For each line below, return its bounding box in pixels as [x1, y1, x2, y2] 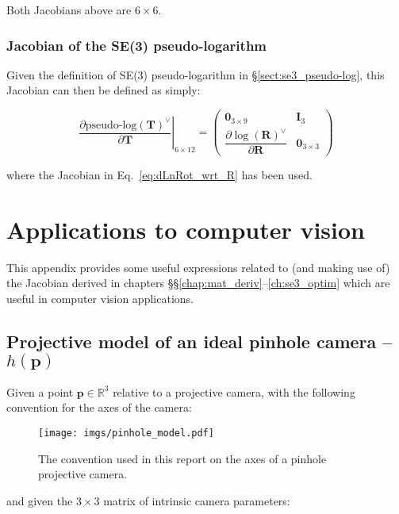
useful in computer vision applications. [6, 290, 194, 307]
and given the [6, 492, 73, 508]
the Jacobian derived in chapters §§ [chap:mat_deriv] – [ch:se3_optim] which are [6, 274, 390, 291]
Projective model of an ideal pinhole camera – [6, 329, 393, 354]
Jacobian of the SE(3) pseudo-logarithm [6, 35, 267, 55]
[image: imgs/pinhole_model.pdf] [38, 428, 214, 439]
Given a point [6, 383, 74, 400]
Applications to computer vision [6, 213, 366, 245]
